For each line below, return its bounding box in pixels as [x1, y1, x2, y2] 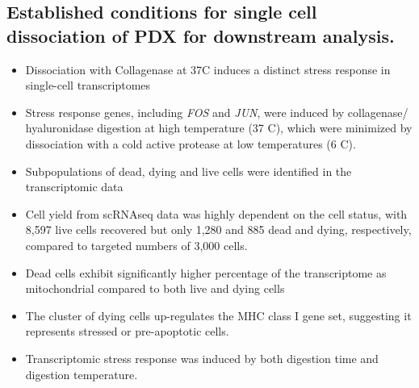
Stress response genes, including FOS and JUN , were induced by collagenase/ [25, 103, 409, 120]
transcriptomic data [25, 178, 124, 195]
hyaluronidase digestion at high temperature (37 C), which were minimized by [25, 119, 413, 136]
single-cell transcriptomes [25, 77, 151, 94]
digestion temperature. [25, 365, 138, 382]
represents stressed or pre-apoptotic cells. [25, 323, 229, 340]
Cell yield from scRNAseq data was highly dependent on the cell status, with [25, 205, 408, 222]
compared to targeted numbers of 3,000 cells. [25, 236, 248, 253]
